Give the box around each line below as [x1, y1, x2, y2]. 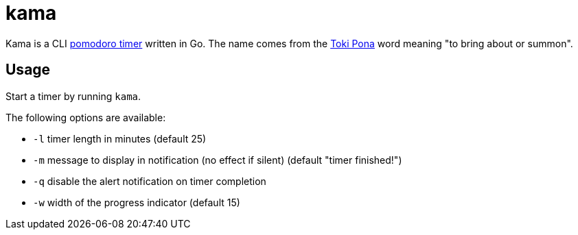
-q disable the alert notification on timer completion [33, 175, 266, 187]
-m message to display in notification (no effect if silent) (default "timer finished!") [33, 153, 402, 166]
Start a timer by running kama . [5, 90, 141, 102]
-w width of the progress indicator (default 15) [33, 196, 240, 208]
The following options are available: [5, 111, 166, 123]
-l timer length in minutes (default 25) [33, 132, 207, 145]
